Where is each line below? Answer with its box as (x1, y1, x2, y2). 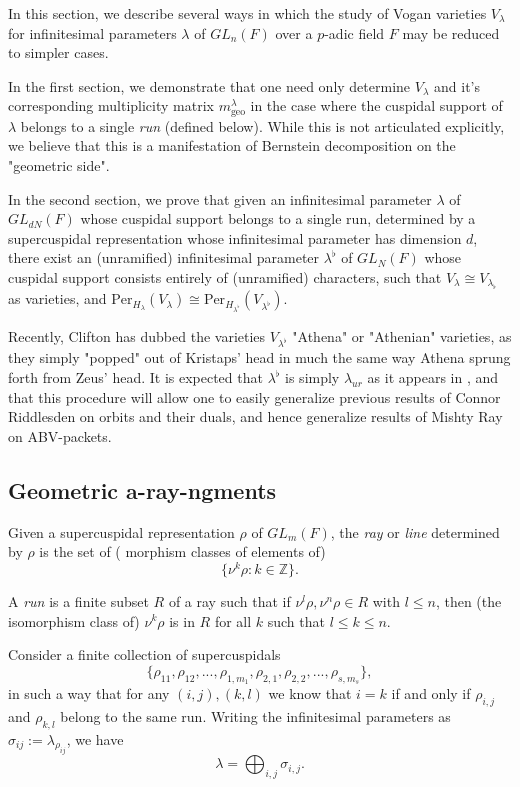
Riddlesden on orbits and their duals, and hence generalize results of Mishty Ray (8, 406, 503, 427)
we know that (268, 682, 352, 703)
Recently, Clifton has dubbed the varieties (8, 325, 266, 346)
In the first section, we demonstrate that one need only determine (8, 75, 411, 96)
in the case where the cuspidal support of (250, 95, 503, 116)
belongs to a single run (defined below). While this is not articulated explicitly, (20, 115, 505, 136)
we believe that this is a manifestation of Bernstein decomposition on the (8, 135, 456, 156)
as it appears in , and (367, 367, 499, 388)
